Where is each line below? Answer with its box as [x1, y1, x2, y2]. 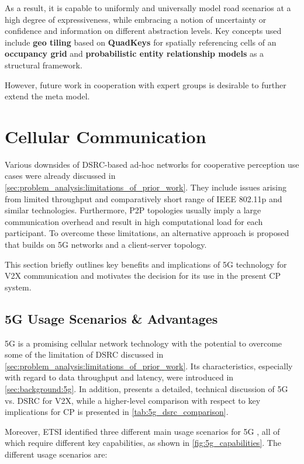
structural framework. [5, 58, 82, 71]
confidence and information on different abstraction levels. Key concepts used [5, 25, 282, 37]
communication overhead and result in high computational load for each [5, 215, 263, 227]
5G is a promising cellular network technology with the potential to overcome [5, 337, 282, 349]
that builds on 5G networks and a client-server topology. [5, 238, 207, 251]
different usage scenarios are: [5, 448, 108, 460]
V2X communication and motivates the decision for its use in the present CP [5, 269, 281, 282]
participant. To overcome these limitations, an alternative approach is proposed [5, 227, 289, 239]
